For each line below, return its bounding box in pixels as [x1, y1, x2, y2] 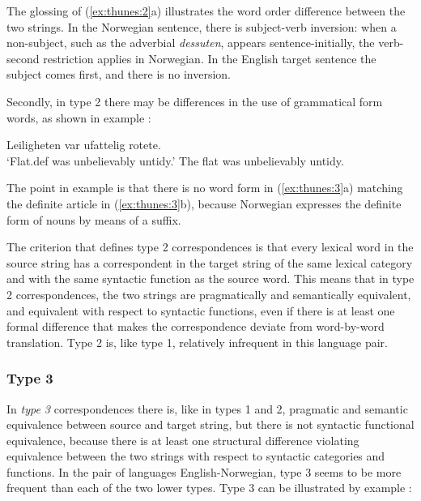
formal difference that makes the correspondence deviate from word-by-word [6, 318, 385, 335]
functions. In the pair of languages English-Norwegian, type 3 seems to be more [6, 463, 402, 480]
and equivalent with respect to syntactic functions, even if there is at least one [6, 302, 395, 319]
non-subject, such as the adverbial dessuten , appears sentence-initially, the [6, 34, 375, 51]
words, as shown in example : [6, 109, 151, 126]
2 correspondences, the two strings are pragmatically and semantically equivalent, [6, 285, 411, 302]
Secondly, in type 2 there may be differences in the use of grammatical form [6, 92, 383, 109]
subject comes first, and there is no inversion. [6, 66, 231, 83]
